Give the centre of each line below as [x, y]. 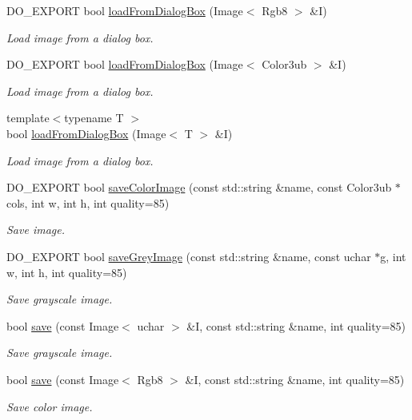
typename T [94, 118]
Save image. [36, 230]
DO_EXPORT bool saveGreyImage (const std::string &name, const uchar [189, 256]
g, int [393, 256]
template [28, 118]
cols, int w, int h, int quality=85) [88, 202]
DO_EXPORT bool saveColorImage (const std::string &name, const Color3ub [199, 187]
